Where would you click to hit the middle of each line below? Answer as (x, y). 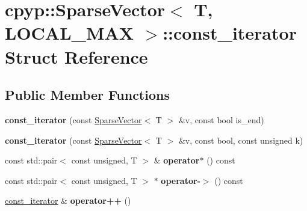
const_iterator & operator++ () (68, 200)
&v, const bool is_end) (221, 119)
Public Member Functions (87, 95)
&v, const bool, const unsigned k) (241, 140)
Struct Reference (76, 56)
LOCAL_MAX (70, 33)
